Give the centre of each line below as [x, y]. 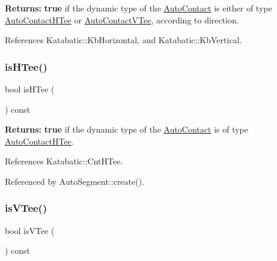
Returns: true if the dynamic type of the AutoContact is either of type [138, 8]
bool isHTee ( [30, 89]
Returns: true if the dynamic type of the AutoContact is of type [127, 129]
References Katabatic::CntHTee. [64, 161]
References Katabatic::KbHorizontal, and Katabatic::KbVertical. [123, 40]
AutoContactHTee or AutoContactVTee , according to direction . [122, 19]
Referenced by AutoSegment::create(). [75, 181]
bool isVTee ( [30, 230]
